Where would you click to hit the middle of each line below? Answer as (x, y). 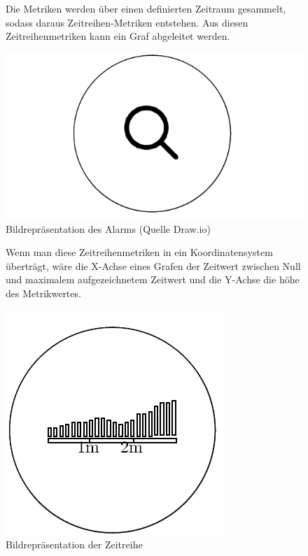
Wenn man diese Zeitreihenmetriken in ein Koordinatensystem (139, 252)
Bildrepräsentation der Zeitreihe (74, 544)
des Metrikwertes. (43, 293)
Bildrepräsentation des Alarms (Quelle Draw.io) (108, 228)
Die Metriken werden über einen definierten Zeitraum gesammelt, (146, 8)
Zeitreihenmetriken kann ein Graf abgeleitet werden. (118, 36)
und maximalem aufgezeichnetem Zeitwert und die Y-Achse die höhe (153, 279)
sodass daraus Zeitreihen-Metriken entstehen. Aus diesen (127, 22)
